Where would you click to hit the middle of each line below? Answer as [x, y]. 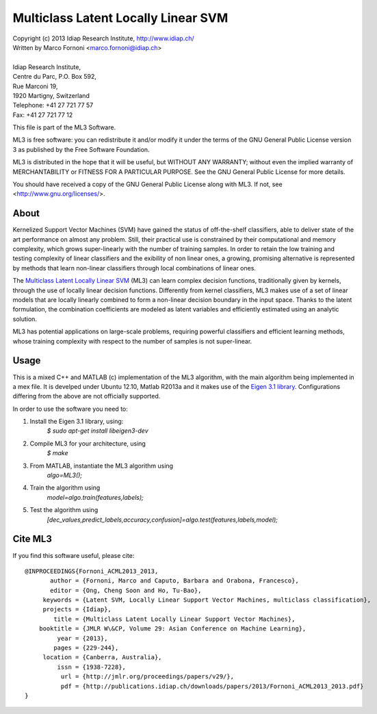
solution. [25, 319]
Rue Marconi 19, [35, 86]
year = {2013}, [82, 638]
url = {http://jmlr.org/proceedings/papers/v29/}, [147, 677]
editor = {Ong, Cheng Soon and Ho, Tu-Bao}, [126, 590]
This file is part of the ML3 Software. [64, 127]
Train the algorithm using [65, 488]
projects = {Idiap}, [77, 610]
